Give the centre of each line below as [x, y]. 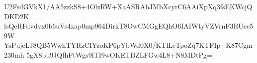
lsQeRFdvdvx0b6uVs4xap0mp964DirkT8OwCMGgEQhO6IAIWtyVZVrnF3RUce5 [129, 26]
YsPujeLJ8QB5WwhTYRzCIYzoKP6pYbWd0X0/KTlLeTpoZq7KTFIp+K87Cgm [128, 45]
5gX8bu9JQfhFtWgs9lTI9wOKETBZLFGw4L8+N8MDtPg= [119, 54]
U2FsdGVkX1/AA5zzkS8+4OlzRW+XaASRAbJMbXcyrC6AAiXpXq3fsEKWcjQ [128, 6]
